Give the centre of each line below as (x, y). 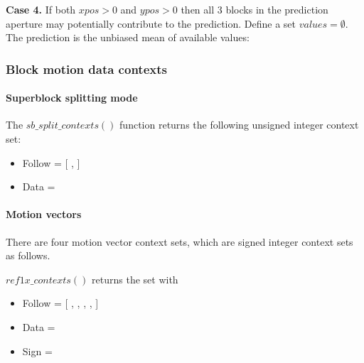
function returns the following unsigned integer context (239, 125)
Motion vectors (44, 214)
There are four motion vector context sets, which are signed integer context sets (180, 241)
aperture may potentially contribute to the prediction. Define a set (151, 23)
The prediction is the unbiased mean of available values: (128, 37)
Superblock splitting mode (72, 98)
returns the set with (135, 279)
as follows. (28, 255)
